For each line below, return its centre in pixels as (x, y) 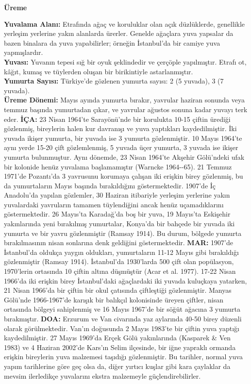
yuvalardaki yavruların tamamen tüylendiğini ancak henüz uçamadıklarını (114, 204)
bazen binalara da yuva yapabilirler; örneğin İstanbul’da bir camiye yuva (112, 42)
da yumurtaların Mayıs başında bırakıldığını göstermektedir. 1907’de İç (110, 185)
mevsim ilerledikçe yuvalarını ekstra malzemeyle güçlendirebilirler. (102, 376)
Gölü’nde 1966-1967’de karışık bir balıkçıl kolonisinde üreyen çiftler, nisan (114, 299)
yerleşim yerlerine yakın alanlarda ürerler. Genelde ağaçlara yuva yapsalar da (119, 33)
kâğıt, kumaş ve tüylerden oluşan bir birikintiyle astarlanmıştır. (99, 71)
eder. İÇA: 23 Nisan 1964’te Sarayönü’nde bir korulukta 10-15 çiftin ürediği (117, 119)
